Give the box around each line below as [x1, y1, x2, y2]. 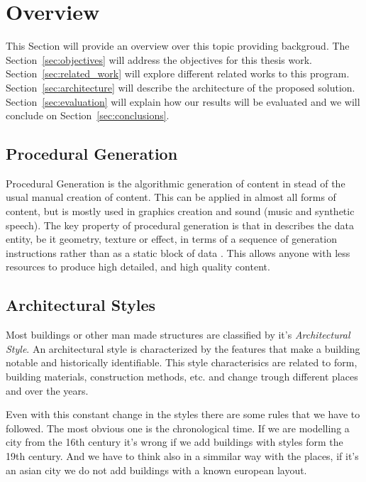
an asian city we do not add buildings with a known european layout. [6, 462, 307, 477]
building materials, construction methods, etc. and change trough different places [6, 369, 358, 384]
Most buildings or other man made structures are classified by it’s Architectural [6, 327, 350, 342]
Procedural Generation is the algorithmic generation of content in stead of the [6, 175, 345, 190]
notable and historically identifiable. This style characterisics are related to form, [6, 355, 357, 370]
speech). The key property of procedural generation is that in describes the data [6, 217, 354, 232]
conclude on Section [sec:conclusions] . [6, 108, 170, 123]
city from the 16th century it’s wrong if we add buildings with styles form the [6, 434, 343, 449]
